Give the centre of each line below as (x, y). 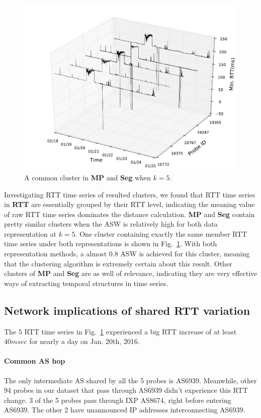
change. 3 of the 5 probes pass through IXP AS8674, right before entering (118, 400)
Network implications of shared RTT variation (127, 310)
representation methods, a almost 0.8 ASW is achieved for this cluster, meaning (127, 254)
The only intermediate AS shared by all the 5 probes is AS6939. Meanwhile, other (130, 380)
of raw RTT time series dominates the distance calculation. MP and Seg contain (129, 214)
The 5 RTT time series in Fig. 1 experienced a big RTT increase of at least (120, 331)
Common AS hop (35, 361)
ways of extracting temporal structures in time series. (86, 283)
